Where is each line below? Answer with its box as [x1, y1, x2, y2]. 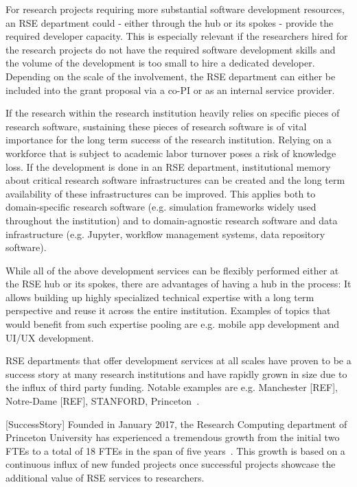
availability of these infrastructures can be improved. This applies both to [5, 186, 316, 200]
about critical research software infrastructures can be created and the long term [5, 173, 345, 187]
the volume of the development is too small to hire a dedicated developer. [5, 56, 315, 70]
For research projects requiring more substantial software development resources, [5, 2, 345, 16]
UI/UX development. [5, 330, 94, 344]
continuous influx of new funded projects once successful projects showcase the [5, 457, 336, 471]
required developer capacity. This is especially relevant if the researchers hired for [5, 29, 348, 43]
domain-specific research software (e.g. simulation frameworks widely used [5, 200, 316, 214]
